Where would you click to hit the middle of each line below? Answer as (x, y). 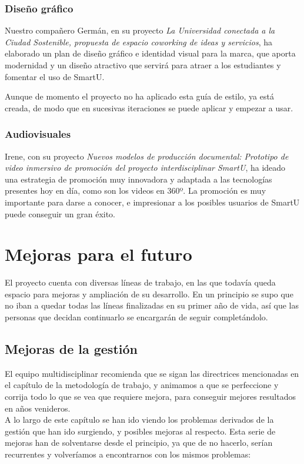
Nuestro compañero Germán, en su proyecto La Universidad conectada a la (140, 30)
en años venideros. (38, 408)
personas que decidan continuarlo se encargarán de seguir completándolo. (136, 317)
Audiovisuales (38, 134)
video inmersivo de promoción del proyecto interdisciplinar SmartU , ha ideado (145, 168)
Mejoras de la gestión (71, 349)
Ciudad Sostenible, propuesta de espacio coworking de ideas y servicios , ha (139, 42)
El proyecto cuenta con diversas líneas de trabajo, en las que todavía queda (140, 282)
